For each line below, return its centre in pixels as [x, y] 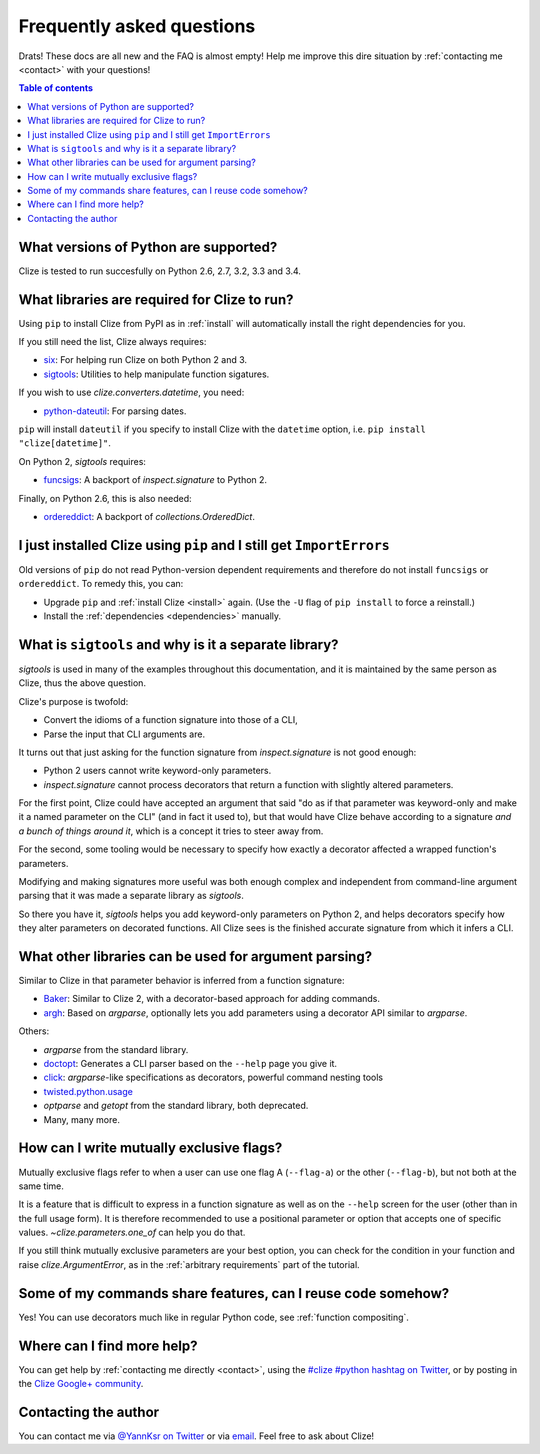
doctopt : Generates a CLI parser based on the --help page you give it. [190, 1064]
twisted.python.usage [88, 1091]
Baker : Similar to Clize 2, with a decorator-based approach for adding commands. [211, 999]
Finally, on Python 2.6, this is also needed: [105, 498]
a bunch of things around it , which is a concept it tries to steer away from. [171, 831]
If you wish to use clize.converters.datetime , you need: [131, 392]
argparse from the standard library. [116, 1049]
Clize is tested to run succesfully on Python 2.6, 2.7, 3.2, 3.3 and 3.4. [160, 271]
